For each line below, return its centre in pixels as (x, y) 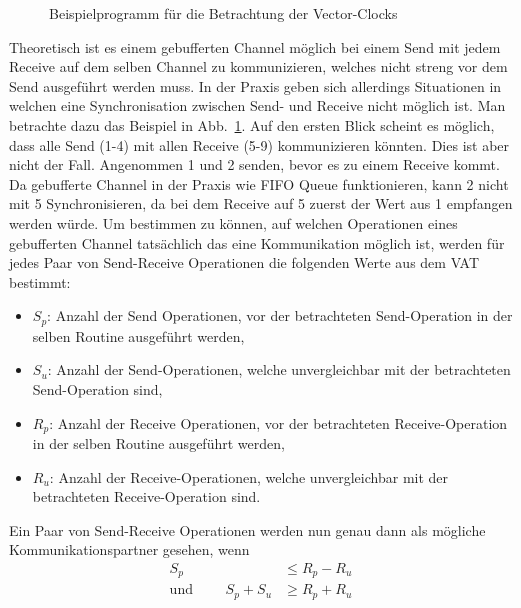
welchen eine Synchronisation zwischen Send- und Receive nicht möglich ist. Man (257, 105)
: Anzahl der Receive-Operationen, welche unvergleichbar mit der (249, 476)
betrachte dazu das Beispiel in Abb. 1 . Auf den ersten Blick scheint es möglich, (252, 124)
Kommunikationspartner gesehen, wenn (129, 549)
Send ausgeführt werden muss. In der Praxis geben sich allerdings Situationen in (255, 85)
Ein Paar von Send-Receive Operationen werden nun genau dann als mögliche (247, 529)
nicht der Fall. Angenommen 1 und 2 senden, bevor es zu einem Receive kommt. (254, 164)
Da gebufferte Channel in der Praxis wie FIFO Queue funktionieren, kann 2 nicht (259, 183)
